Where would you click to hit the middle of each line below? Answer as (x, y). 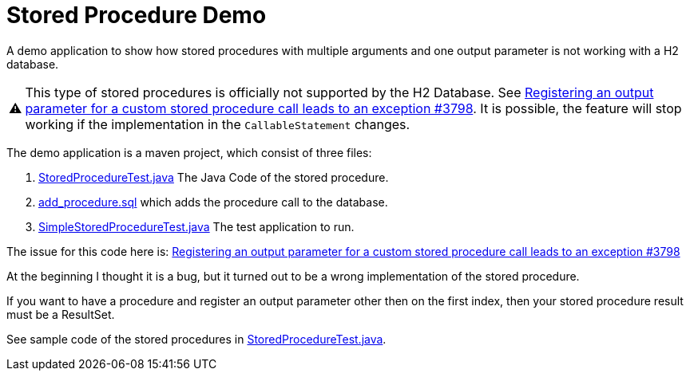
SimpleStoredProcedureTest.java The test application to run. (196, 226)
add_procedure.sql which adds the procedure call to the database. (213, 202)
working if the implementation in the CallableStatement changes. (218, 124)
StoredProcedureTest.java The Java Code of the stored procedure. (214, 177)
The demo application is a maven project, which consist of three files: (189, 152)
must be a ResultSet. (61, 314)
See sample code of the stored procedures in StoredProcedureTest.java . (196, 339)
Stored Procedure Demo (137, 15)
